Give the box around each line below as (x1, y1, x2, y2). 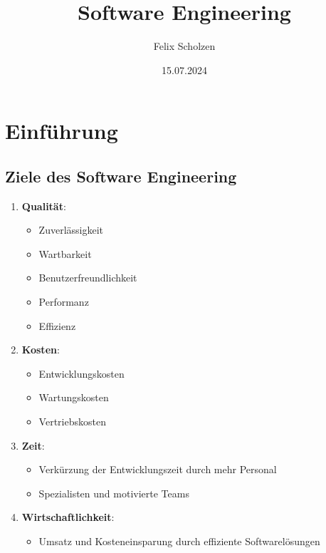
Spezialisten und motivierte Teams (38, 485, 189, 500)
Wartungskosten (38, 390, 109, 405)
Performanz (38, 294, 89, 309)
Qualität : (21, 198, 66, 213)
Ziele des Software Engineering (5, 165, 237, 187)
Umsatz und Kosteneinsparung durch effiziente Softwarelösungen (38, 534, 320, 549)
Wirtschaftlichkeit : (21, 510, 115, 524)
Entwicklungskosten (38, 366, 125, 381)
